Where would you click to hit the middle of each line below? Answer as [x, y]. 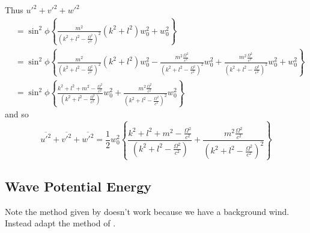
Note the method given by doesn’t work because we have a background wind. [147, 211]
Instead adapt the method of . [60, 223]
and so [17, 114]
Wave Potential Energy [78, 186]
